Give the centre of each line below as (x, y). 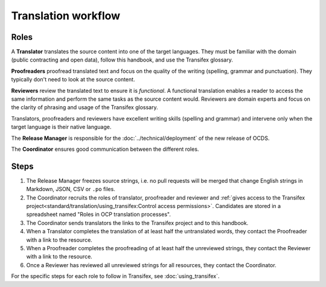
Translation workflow (66, 16)
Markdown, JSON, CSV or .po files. (71, 189)
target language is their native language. (61, 127)
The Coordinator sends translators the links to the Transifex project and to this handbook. (137, 222)
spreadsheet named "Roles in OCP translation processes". (99, 215)
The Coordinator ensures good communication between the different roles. (105, 149)
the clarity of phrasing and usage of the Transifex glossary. (85, 107)
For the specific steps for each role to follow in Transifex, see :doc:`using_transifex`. (115, 276)
